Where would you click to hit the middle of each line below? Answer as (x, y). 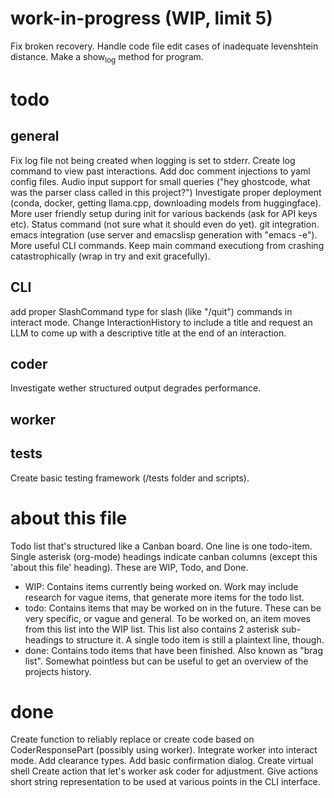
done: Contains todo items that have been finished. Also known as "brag (174, 650)
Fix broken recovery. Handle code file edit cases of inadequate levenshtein (164, 46)
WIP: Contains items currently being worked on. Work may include (161, 586)
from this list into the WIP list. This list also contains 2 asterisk (152, 629)
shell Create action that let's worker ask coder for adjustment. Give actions (164, 771)
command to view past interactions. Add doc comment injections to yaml (160, 171)
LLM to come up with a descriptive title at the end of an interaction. (148, 333)
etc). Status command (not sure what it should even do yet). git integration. (165, 224)
